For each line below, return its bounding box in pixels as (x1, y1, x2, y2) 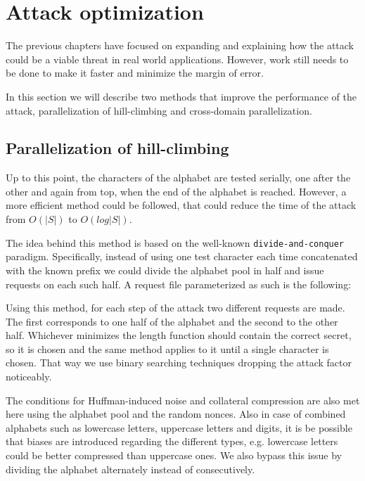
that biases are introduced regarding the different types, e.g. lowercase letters (6, 434, 338, 449)
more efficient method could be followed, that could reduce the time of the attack (6, 198, 357, 212)
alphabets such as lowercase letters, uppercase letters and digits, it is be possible (6, 420, 352, 435)
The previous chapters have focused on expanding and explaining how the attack (6, 38, 354, 53)
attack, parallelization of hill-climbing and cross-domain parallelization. (6, 103, 312, 117)
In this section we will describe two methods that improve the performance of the (6, 89, 357, 103)
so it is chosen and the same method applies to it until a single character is (6, 341, 329, 356)
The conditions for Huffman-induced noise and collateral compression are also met (6, 392, 360, 407)
